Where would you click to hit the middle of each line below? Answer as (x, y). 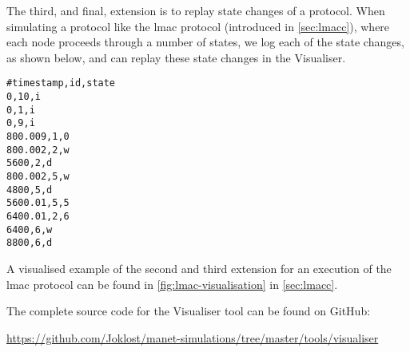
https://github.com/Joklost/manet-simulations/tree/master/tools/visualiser (193, 337)
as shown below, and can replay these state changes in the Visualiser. (176, 57)
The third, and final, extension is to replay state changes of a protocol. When (196, 10)
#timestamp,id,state (61, 83)
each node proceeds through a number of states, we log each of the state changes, (205, 42)
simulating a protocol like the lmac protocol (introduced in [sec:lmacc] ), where (198, 26)
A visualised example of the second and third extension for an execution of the (199, 268)
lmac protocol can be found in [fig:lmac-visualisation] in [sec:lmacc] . (172, 284)
